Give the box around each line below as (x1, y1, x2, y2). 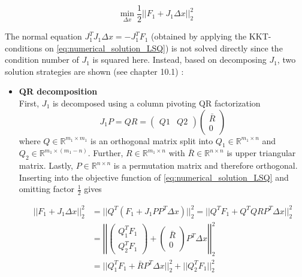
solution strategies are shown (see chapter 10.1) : (5, 65, 184, 77)
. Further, (87, 147, 123, 159)
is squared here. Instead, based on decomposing (92, 53, 267, 66)
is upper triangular (226, 147, 296, 159)
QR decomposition (19, 85, 98, 98)
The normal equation (5, 30, 82, 42)
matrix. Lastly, (19, 159, 73, 172)
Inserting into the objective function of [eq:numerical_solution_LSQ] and (19, 171, 289, 183)
